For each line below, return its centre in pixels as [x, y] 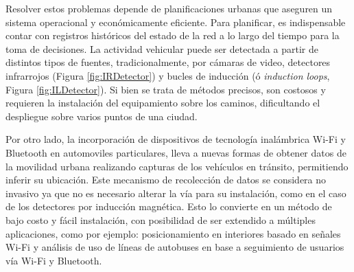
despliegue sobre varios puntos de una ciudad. [102, 116]
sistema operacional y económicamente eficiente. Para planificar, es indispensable [176, 22]
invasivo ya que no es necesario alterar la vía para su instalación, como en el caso [176, 193]
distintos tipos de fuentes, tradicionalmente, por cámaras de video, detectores [168, 62]
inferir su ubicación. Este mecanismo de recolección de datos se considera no [166, 180]
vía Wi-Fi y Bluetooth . [54, 260]
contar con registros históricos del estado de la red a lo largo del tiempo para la [173, 35]
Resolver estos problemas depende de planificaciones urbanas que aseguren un [169, 8]
